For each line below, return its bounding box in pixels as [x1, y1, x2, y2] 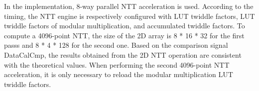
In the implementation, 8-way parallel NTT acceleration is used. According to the [4, 1, 254, 11]
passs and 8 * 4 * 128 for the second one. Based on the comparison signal [4, 40, 228, 50]
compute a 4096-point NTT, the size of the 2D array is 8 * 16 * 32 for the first [4, 30, 245, 40]
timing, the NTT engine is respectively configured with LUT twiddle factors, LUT [4, 10, 255, 21]
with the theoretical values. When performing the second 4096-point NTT [4, 59, 230, 70]
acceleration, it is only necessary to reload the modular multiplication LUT [4, 69, 233, 80]
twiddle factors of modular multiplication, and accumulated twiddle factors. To [4, 20, 245, 31]
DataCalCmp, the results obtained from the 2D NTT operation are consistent [4, 49, 242, 60]
